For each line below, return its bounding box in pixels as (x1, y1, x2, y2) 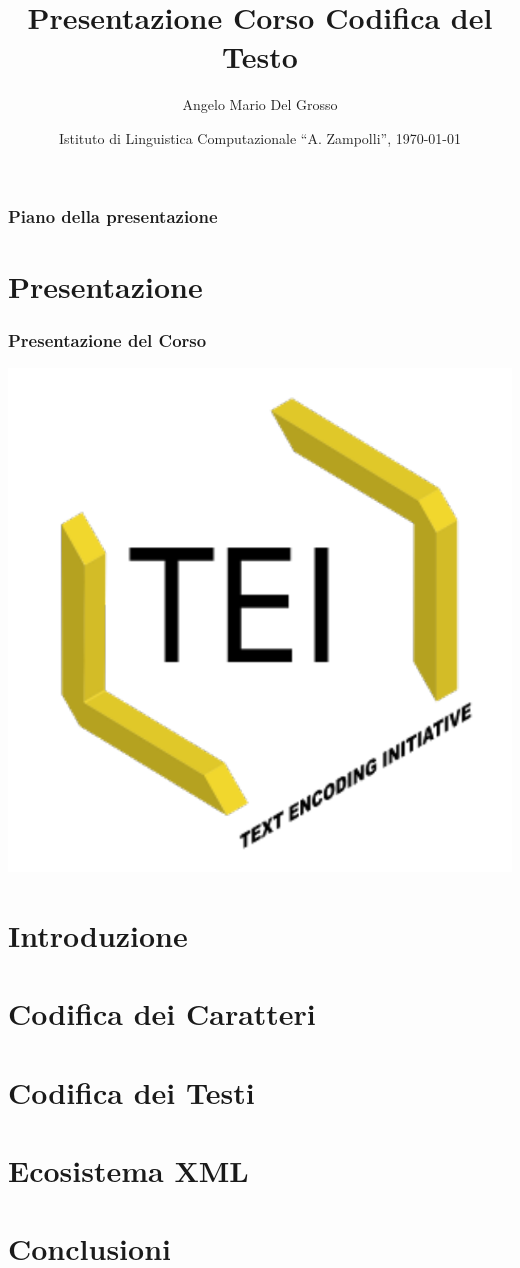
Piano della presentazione (8, 203, 218, 228)
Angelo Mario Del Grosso (182, 94, 338, 115)
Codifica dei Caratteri (8, 993, 316, 1034)
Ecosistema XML (8, 1149, 249, 1190)
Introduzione (8, 914, 188, 955)
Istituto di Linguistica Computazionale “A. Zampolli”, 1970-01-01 (58, 127, 462, 148)
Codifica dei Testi (8, 1071, 255, 1112)
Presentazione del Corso (8, 327, 207, 352)
